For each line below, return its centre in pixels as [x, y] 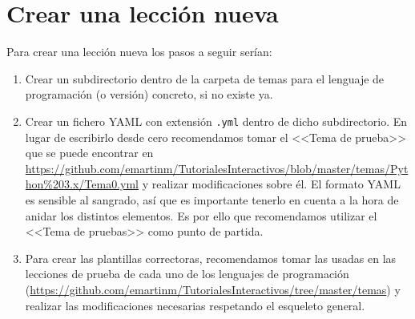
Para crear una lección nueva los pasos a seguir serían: [139, 52]
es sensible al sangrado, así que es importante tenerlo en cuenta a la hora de [212, 199]
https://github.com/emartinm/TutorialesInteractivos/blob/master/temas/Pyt [217, 168]
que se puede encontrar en [89, 153]
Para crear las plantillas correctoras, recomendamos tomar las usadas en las [211, 258]
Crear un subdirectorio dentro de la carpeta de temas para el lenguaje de [205, 78]
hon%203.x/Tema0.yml [82, 184]
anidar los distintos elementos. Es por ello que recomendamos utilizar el [201, 215]
